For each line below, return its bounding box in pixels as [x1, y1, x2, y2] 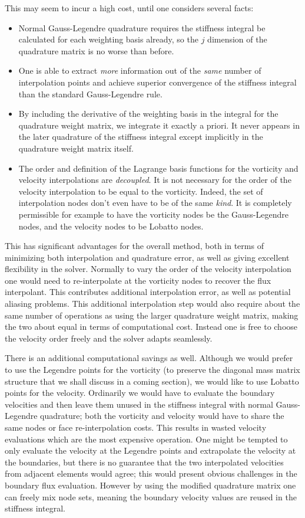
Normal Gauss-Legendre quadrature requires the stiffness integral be [18, 21, 266, 34]
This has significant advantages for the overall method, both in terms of [5, 240, 264, 252]
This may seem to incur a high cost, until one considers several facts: [5, 2, 254, 14]
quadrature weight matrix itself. [18, 142, 134, 154]
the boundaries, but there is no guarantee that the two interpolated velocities [5, 455, 284, 468]
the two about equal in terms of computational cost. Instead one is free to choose [5, 320, 298, 333]
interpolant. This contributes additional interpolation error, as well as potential [5, 286, 291, 298]
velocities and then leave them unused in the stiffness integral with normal [5, 398, 273, 410]
